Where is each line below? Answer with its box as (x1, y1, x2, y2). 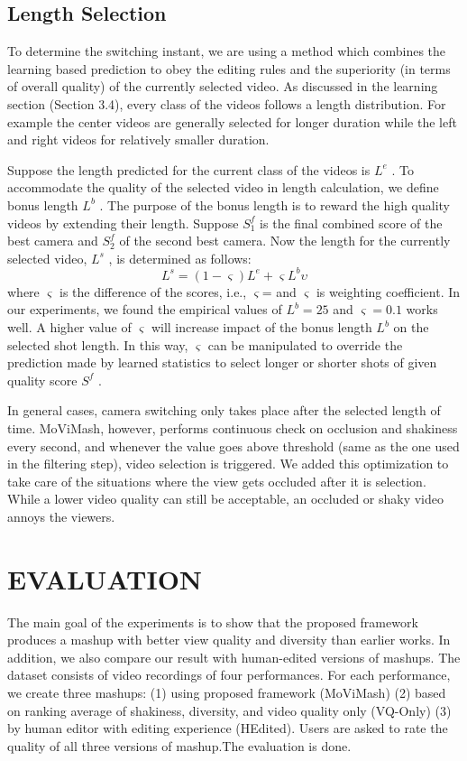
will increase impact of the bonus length (151, 318, 372, 337)
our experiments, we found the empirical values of (7, 300, 282, 319)
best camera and (7, 231, 98, 250)
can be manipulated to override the (207, 335, 403, 354)
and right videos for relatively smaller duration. (7, 130, 270, 149)
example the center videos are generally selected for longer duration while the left (7, 112, 457, 131)
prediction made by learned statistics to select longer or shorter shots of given (7, 353, 437, 372)
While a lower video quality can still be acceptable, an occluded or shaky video (7, 489, 444, 508)
